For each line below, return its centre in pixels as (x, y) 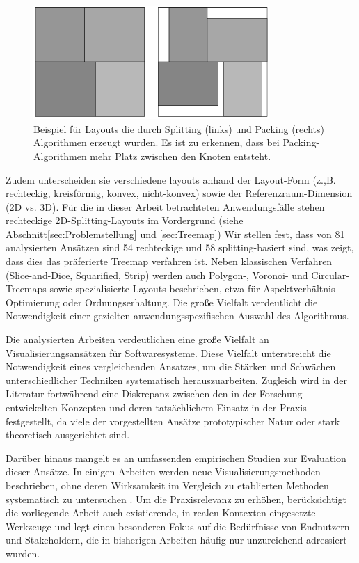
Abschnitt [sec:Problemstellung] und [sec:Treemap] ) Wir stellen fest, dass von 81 (175, 233)
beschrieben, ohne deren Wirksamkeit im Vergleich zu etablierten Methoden (167, 485)
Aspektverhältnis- (301, 288)
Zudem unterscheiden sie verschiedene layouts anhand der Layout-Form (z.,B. (171, 179)
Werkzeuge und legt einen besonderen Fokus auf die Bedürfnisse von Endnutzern (178, 526)
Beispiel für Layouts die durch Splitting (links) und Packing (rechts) (179, 128)
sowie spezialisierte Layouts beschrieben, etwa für (155, 288)
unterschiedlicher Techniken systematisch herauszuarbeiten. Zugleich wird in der (177, 380)
